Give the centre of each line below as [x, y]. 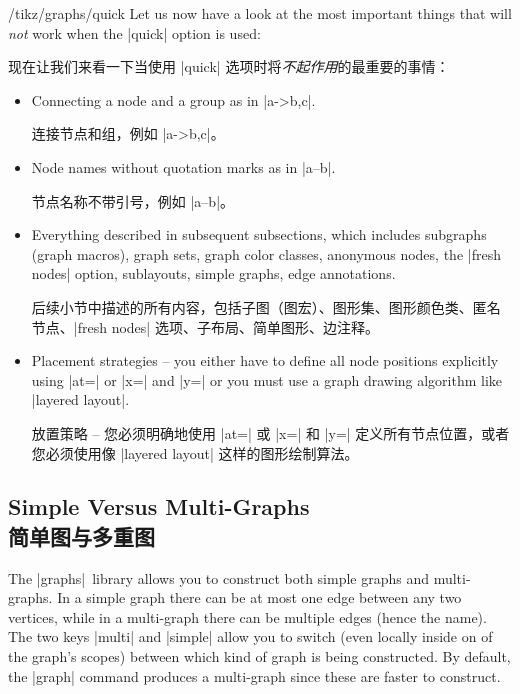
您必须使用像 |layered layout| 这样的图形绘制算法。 [195, 452]
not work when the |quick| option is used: [134, 32]
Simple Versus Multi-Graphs [159, 506]
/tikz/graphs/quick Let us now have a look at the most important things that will [260, 13]
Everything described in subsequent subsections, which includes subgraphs [259, 234]
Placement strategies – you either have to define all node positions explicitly [265, 360]
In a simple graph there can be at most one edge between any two [259, 597]
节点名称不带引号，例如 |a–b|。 [133, 200]
